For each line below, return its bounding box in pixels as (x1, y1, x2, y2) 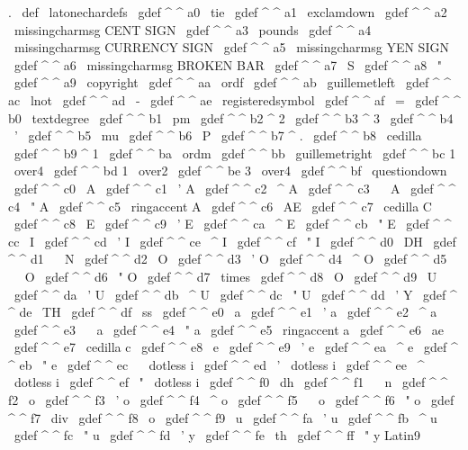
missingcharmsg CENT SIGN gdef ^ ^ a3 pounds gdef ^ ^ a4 (13, 20, 372, 39)
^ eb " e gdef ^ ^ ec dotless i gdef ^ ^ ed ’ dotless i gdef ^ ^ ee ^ (8, 355, 425, 373)
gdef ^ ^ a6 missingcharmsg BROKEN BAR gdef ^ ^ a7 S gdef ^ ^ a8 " (13, 55, 443, 74)
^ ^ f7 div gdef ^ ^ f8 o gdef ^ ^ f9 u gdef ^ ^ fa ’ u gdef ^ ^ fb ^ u (8, 408, 437, 427)
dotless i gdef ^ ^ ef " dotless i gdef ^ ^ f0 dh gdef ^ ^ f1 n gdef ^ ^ (13, 373, 448, 391)
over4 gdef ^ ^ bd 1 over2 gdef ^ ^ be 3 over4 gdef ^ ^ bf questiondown (13, 161, 447, 180)
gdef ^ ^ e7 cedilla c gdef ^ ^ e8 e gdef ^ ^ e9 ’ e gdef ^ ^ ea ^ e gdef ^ (13, 337, 458, 356)
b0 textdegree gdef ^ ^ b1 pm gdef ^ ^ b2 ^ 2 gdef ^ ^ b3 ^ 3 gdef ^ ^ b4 (8, 108, 454, 127)
